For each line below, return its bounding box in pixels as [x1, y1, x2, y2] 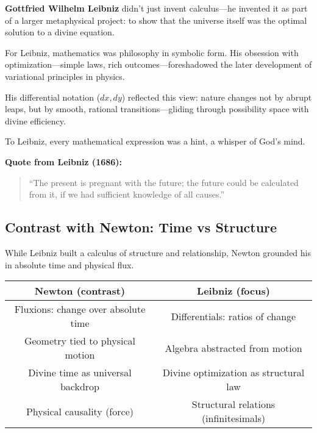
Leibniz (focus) [197, 284, 270, 298]
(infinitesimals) [201, 411, 266, 426]
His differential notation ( [5, 90, 101, 103]
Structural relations [191, 397, 276, 412]
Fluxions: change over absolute [14, 302, 146, 317]
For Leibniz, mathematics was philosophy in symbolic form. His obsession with [5, 46, 299, 59]
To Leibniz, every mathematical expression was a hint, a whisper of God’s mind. [5, 135, 305, 148]
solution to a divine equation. [5, 26, 115, 38]
